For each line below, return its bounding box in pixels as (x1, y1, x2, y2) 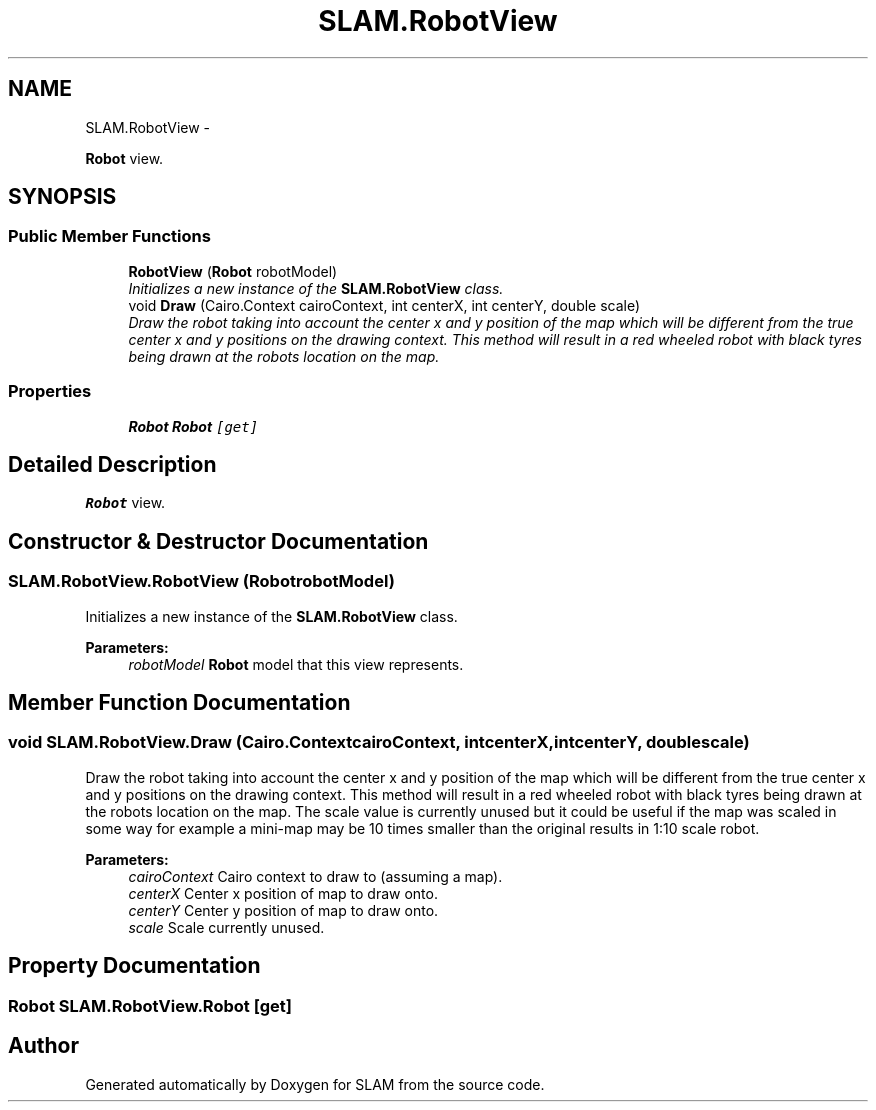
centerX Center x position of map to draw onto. (128, 884, 438, 902)
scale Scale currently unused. (128, 918, 325, 936)
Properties (8, 381, 92, 402)
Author (8, 1033, 79, 1059)
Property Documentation (8, 953, 261, 979)
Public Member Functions (8, 226, 211, 247)
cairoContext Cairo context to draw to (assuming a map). (128, 867, 503, 885)
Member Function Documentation (8, 690, 351, 716)
